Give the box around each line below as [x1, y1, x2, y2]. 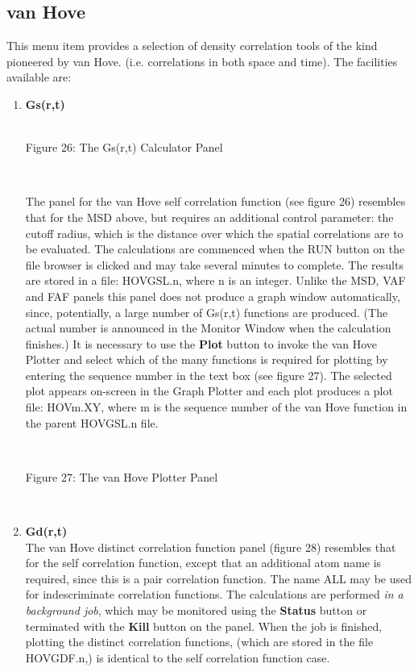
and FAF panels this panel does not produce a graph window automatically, [25, 287, 400, 304]
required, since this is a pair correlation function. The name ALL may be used [25, 570, 412, 586]
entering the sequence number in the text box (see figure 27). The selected [25, 366, 392, 383]
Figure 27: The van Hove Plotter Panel [25, 468, 218, 485]
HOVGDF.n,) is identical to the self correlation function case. [25, 649, 330, 666]
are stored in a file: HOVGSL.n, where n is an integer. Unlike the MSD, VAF [25, 272, 406, 289]
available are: [6, 69, 72, 86]
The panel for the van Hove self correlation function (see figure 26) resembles [25, 193, 406, 210]
